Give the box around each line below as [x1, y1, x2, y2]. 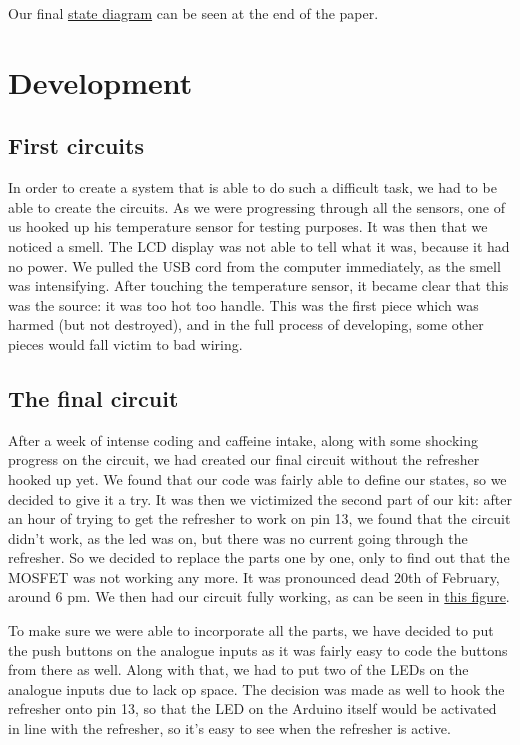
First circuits [8, 130, 144, 161]
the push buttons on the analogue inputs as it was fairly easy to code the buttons [8, 639, 508, 660]
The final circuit [8, 382, 179, 413]
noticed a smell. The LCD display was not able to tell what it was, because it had [8, 235, 510, 256]
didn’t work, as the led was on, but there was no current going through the [8, 527, 468, 548]
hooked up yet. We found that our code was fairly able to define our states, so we [8, 468, 507, 489]
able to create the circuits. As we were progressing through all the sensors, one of [8, 196, 505, 217]
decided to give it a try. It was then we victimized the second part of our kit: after [8, 488, 512, 509]
